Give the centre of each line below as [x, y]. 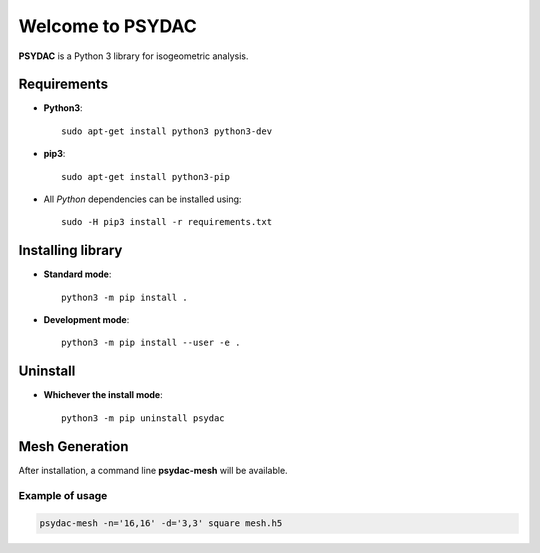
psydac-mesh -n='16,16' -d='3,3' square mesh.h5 [161, 523]
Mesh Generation [73, 446]
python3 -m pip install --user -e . [151, 343]
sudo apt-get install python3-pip [145, 176]
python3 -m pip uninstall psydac [143, 418]
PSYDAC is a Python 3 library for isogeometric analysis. [133, 56]
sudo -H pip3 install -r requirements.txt [167, 222]
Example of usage [63, 496]
